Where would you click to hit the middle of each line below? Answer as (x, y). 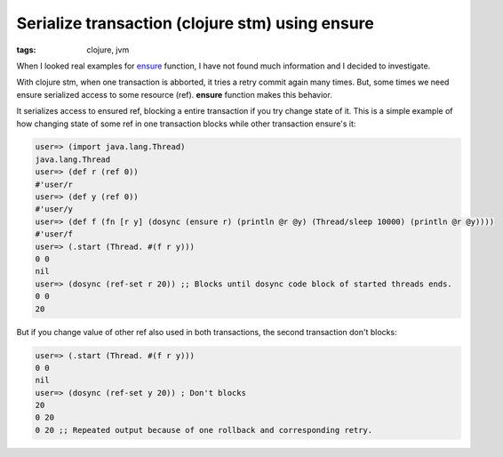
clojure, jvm (108, 50)
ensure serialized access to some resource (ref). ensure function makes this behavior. (174, 94)
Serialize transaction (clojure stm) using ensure (196, 23)
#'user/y (54, 209)
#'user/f (54, 234)
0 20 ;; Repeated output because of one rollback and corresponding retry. (204, 430)
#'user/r (54, 184)
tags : (26, 50)
